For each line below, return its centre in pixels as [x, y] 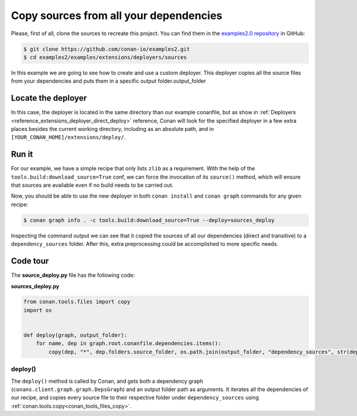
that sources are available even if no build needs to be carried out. [92, 185]
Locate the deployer [49, 98]
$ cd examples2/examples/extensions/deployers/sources [105, 57]
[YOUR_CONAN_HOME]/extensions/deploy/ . [68, 137]
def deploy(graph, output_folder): [75, 335]
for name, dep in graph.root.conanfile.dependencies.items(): [129, 343]
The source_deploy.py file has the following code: [73, 275]
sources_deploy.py [35, 286]
